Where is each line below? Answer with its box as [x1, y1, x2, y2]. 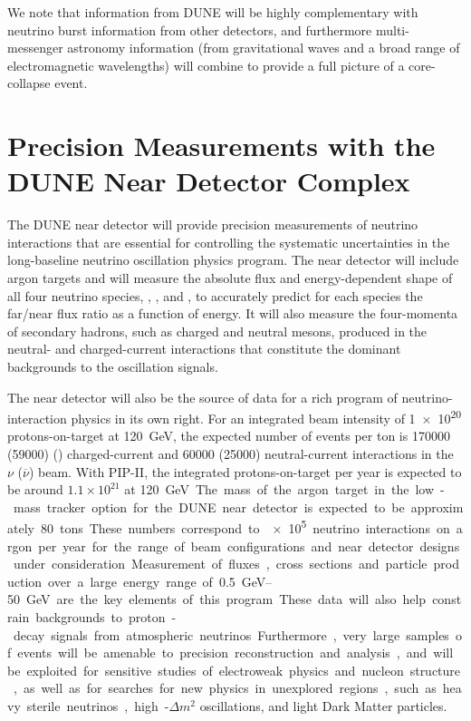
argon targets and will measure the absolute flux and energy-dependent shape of [7, 268, 453, 287]
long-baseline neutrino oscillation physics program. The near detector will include [7, 250, 459, 269]
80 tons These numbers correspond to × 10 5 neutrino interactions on [40, 516, 450, 538]
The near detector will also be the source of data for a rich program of [7, 387, 398, 406]
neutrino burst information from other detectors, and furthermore [7, 20, 372, 39]
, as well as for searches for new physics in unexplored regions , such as [13, 678, 437, 697]
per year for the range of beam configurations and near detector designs [38, 536, 460, 555]
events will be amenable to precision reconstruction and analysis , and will [17, 643, 454, 662]
